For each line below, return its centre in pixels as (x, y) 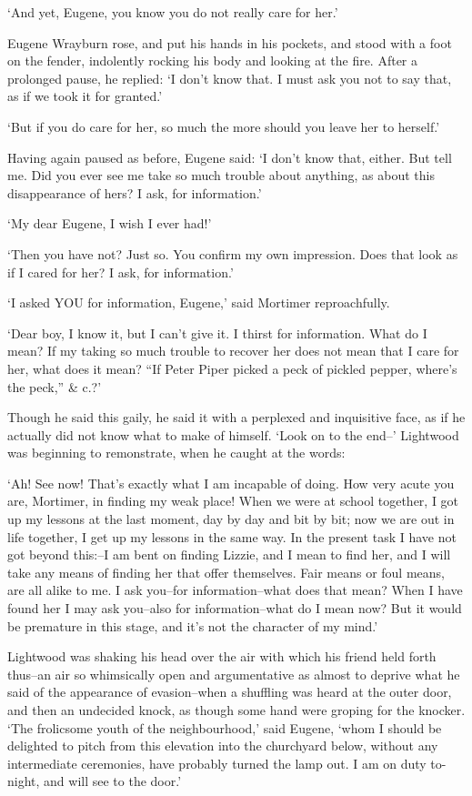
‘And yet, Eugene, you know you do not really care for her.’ (173, 12)
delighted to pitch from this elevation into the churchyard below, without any (223, 746)
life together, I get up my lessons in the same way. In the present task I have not (232, 536)
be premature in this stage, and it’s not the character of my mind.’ (193, 625)
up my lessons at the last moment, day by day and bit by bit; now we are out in (231, 519)
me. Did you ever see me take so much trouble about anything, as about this (221, 175)
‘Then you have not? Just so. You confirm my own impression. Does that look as (233, 253)
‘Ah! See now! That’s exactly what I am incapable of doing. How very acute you (231, 483)
